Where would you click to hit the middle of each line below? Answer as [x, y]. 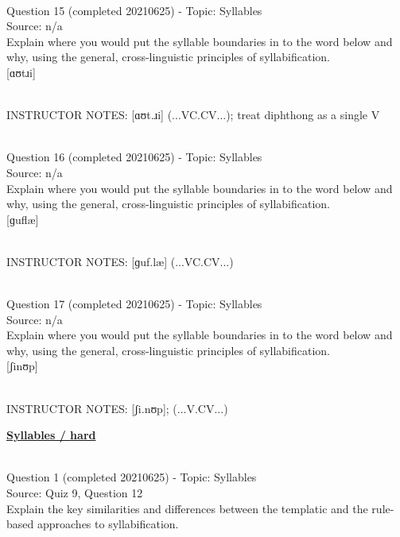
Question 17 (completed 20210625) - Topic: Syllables [134, 304]
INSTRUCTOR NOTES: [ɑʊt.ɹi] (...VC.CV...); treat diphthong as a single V [193, 115]
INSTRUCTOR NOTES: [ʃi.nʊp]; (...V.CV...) [117, 408]
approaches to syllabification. [108, 524]
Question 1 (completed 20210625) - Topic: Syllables [132, 477]
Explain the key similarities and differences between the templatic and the [187, 508]
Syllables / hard [51, 435]
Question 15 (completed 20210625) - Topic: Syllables [134, 10]
